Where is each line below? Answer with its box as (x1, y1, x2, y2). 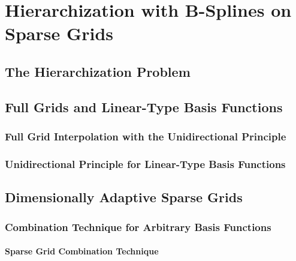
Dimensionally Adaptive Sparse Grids (5, 188, 243, 206)
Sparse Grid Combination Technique (5, 245, 159, 257)
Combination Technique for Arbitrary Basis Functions (5, 219, 271, 234)
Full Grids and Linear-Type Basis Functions (5, 97, 283, 116)
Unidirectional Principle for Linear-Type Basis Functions (5, 156, 286, 171)
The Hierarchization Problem (5, 62, 191, 80)
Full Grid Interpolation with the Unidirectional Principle (5, 129, 286, 144)
